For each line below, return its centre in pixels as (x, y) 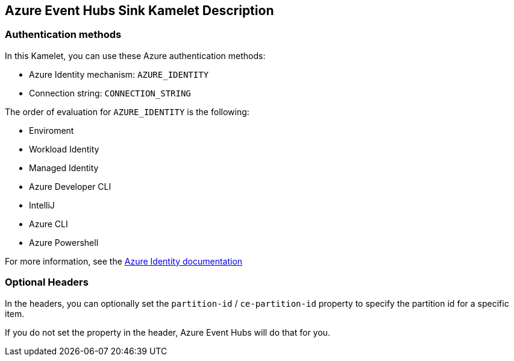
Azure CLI (49, 224)
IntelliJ (42, 205)
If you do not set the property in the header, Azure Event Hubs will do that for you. (168, 332)
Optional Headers (47, 282)
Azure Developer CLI (70, 186)
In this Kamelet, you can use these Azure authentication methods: (135, 55)
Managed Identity (64, 168)
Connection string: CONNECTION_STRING (110, 93)
